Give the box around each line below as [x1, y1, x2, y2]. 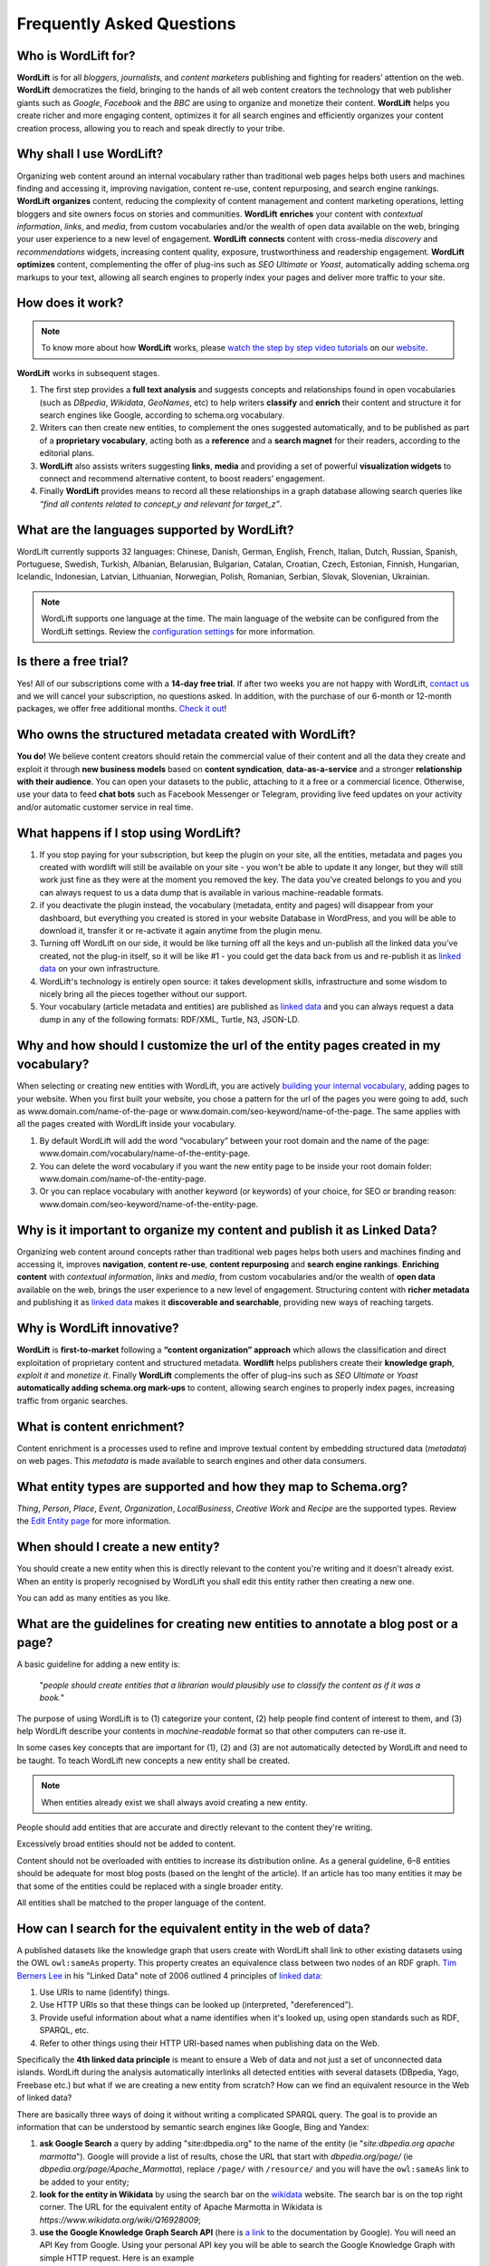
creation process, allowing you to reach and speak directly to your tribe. [16, 122, 285, 133]
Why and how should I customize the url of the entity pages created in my [16, 1038, 441, 1053]
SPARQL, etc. [39, 2025, 90, 2036]
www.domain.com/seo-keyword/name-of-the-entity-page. [39, 1198, 259, 1209]
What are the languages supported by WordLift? [16, 522, 294, 537]
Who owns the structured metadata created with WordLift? [16, 727, 357, 742]
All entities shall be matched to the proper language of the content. [16, 1897, 266, 1908]
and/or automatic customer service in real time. [16, 801, 194, 812]
